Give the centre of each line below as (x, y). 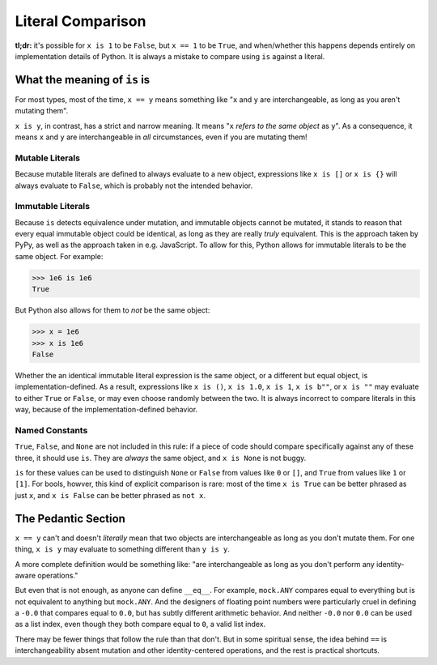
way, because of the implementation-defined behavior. (106, 410)
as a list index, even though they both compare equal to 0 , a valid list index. (140, 625)
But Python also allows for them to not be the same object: (112, 310)
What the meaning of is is (83, 80)
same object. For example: (59, 256)
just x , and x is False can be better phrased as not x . (110, 495)
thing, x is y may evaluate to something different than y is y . (123, 549)
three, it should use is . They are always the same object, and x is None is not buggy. (161, 458)
